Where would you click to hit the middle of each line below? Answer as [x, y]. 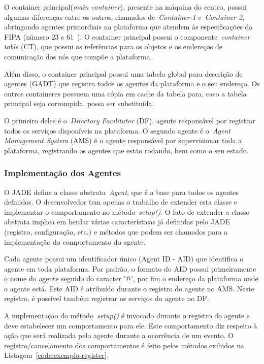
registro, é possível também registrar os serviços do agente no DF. [107, 298]
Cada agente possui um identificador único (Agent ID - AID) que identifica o [124, 259]
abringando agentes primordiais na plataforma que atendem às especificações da [128, 27]
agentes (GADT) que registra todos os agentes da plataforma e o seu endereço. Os [132, 84]
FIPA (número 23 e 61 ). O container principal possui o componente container [127, 36]
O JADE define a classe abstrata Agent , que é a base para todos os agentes [122, 192]
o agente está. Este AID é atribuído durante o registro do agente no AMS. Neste [129, 288]
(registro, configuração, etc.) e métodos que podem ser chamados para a [116, 231]
